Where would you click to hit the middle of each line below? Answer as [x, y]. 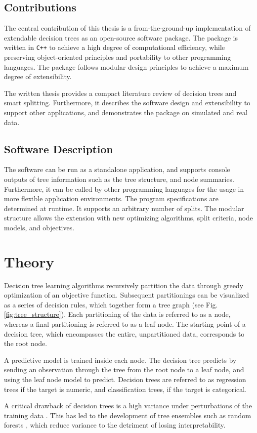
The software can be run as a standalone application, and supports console [117, 169]
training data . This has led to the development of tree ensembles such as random [128, 415]
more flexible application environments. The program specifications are [111, 198]
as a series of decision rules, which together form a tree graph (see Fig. [111, 304]
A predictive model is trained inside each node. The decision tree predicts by [120, 360]
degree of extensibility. [38, 76]
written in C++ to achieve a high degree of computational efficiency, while [114, 47]
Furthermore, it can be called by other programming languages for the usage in [124, 189]
